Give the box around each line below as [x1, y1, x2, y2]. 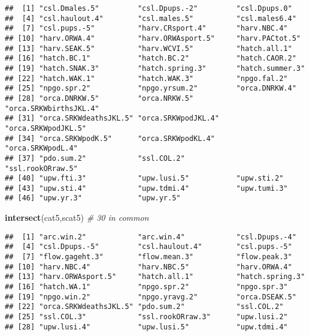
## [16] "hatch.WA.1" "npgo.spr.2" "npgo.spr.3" [5, 283, 288, 291]
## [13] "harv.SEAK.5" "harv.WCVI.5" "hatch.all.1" [5, 44, 292, 53]
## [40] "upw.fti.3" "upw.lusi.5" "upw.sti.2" [5, 174, 284, 183]
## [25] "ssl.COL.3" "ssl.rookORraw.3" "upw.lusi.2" [5, 312, 288, 321]
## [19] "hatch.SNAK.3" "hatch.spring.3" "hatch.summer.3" [5, 64, 305, 73]
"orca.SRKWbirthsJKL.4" [5, 104, 99, 113]
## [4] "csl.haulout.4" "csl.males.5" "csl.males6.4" [5, 14, 296, 23]
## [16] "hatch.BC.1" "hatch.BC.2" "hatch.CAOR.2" [5, 54, 296, 63]
